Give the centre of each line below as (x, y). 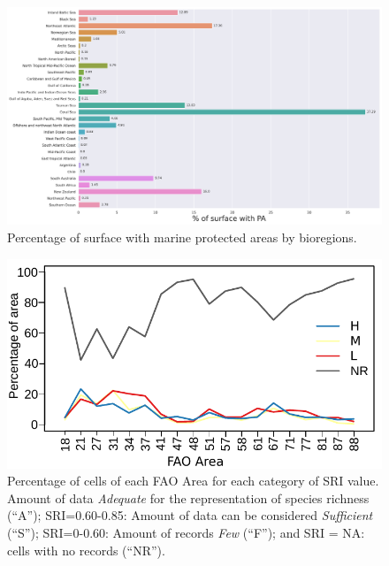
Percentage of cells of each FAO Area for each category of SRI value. (193, 481)
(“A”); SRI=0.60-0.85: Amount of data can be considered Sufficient (190, 515)
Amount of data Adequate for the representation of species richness (188, 497)
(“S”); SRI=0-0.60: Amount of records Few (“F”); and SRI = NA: (186, 532)
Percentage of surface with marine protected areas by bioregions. (182, 237)
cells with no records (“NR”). (86, 550)
